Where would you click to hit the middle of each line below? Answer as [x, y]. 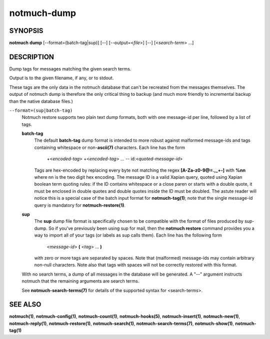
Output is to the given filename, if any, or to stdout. [61, 78]
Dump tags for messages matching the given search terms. [70, 69]
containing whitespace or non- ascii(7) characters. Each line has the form [109, 147]
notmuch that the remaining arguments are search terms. [80, 281]
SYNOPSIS [26, 31]
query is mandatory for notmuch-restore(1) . [80, 205]
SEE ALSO [25, 305]
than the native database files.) [41, 101]
